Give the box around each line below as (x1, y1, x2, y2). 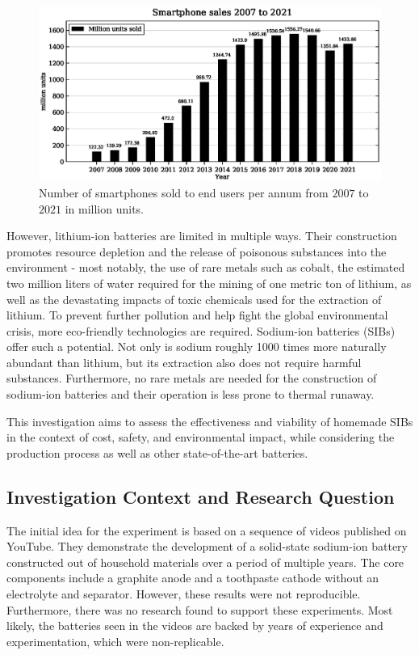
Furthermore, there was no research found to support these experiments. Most (6, 601, 393, 618)
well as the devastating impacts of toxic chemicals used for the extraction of (6, 290, 382, 307)
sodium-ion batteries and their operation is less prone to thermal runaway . (6, 386, 375, 403)
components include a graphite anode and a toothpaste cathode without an (6, 569, 379, 586)
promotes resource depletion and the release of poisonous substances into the (6, 243, 387, 260)
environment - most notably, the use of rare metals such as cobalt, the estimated (6, 259, 405, 276)
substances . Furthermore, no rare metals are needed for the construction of (6, 370, 377, 387)
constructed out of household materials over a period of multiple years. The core (6, 553, 404, 570)
